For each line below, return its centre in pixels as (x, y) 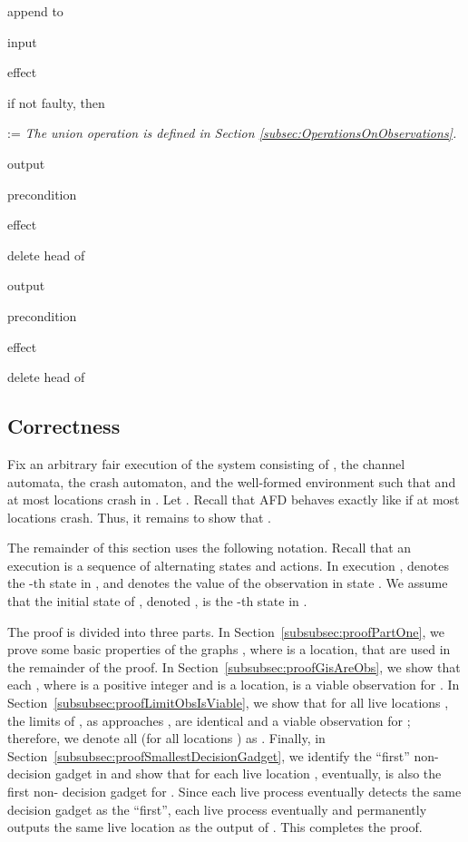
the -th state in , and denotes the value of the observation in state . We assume (228, 583)
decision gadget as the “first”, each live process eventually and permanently (217, 809)
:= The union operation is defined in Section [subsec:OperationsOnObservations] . (232, 133)
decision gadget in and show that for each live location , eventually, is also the (224, 773)
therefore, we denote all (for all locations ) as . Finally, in (166, 738)
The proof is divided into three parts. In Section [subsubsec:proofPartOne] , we (226, 631)
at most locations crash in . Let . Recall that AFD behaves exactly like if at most (234, 499)
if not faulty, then (56, 102)
